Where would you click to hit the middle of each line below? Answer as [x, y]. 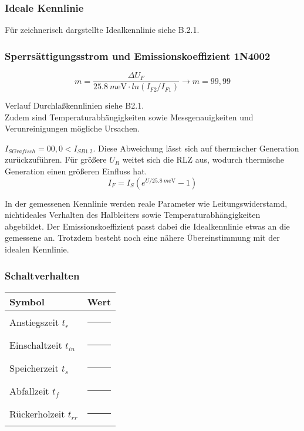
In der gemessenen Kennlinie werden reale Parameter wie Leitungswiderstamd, [146, 203]
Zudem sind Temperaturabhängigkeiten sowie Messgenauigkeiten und [129, 117]
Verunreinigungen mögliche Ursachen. [72, 128]
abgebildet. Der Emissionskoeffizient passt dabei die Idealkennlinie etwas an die [147, 226]
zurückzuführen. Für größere [56, 159]
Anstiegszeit [34, 322]
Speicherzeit [34, 368]
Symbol [27, 301]
